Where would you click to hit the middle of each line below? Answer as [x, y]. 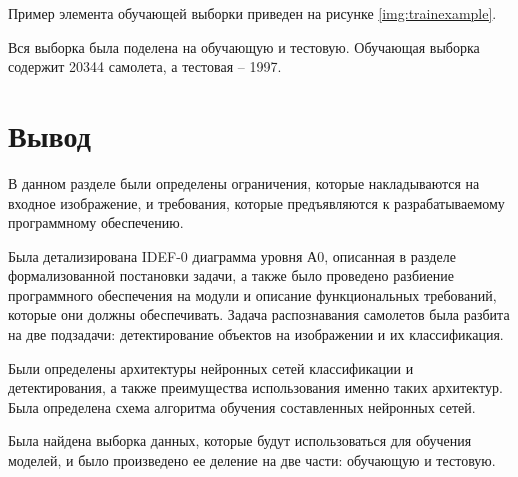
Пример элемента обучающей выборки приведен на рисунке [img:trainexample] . [252, 13]
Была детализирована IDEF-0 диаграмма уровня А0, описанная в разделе [232, 255]
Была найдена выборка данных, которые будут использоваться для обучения [240, 440]
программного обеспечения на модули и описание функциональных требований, [252, 294]
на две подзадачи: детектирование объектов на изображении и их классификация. [256, 334]
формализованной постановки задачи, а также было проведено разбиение [231, 275]
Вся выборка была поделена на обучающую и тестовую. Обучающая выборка [244, 46]
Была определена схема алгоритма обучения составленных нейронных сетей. [242, 406]
